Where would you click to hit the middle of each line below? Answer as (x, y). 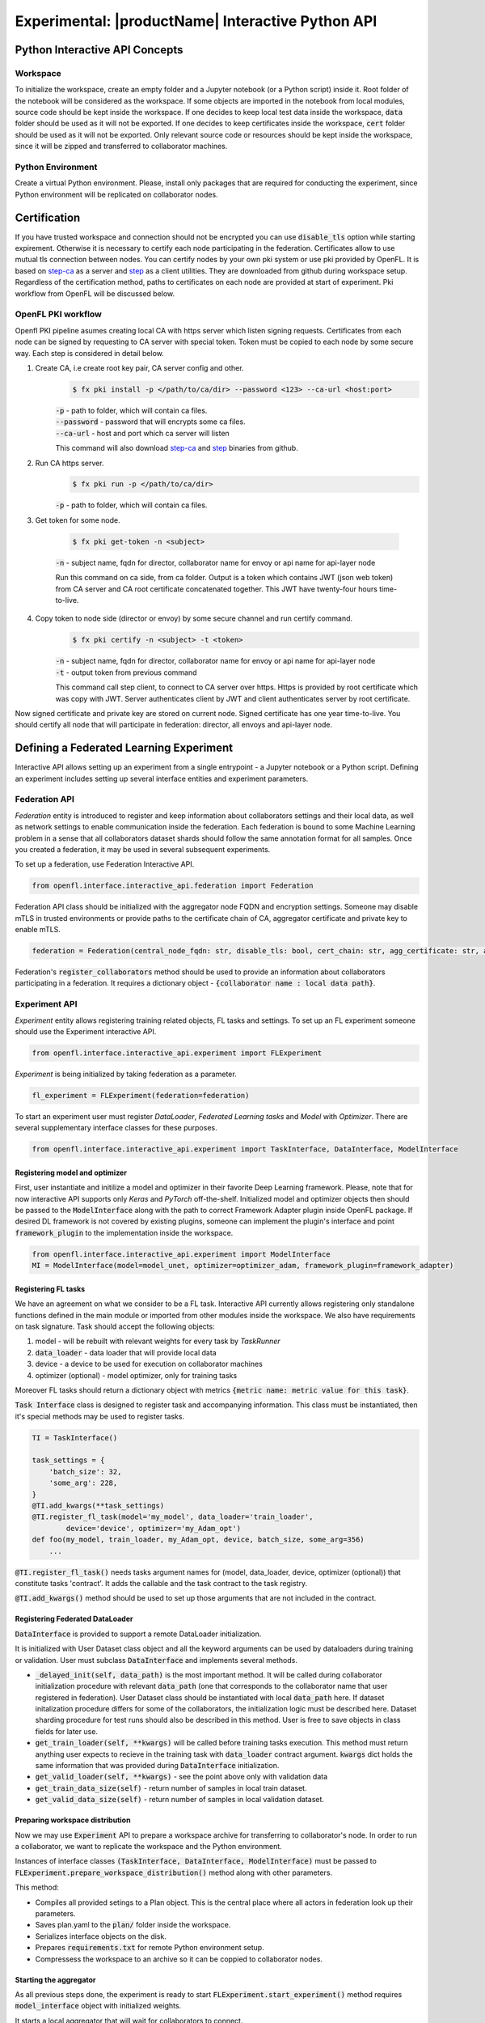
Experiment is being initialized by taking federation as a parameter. (126, 1074)
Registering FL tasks (50, 1289)
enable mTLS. (38, 930)
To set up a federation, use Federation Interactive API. (105, 864)
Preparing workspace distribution (73, 1820)
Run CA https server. (70, 463)
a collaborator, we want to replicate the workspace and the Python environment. (148, 1846)
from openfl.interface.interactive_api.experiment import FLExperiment (177, 1053)
